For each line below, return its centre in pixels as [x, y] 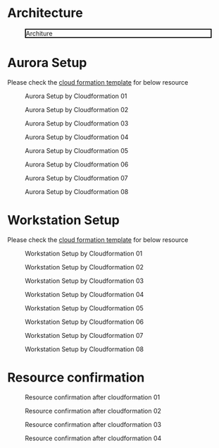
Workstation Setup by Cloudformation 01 [84, 253]
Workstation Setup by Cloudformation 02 [85, 267]
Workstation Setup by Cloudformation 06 [85, 322]
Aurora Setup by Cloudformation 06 [77, 164]
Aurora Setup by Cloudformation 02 [77, 109]
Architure [39, 33]
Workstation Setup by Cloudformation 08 [85, 349]
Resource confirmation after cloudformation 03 [93, 424]
